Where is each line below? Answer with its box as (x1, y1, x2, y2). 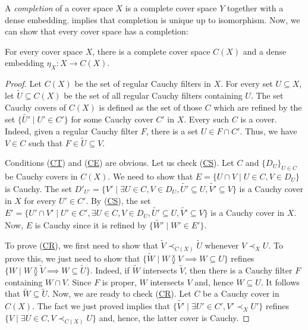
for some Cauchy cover (71, 113, 153, 125)
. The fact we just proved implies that (32, 300, 171, 312)
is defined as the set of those (99, 100, 202, 113)
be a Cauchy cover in (203, 287, 279, 300)
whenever (205, 239, 239, 252)
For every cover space (5, 45, 83, 57)
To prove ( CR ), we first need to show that (5, 239, 158, 252)
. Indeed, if (90, 263, 130, 276)
